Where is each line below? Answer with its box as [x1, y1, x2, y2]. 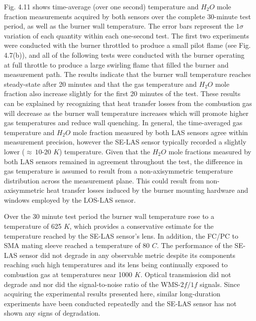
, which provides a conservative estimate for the [70, 221, 214, 231]
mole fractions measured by [168, 146, 252, 156]
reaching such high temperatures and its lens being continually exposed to [4, 259, 228, 270]
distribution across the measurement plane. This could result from [4, 175, 204, 185]
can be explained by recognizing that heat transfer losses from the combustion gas [4, 98, 252, 108]
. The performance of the [157, 240, 232, 250]
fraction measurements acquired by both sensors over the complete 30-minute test [4, 11, 251, 21]
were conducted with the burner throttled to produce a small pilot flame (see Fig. [4, 40, 251, 50]
